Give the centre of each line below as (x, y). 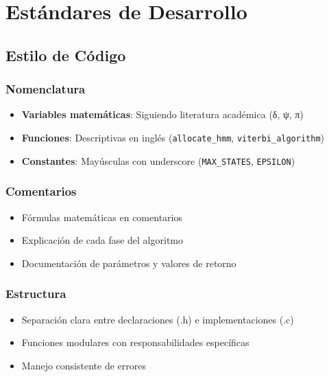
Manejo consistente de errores (84, 365)
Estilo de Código (66, 55)
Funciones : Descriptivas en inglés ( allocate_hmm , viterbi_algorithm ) (173, 137)
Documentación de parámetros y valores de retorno (129, 263)
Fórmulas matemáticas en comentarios (102, 217)
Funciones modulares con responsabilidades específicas (135, 342)
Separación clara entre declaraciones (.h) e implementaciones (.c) (158, 319)
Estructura (36, 294)
